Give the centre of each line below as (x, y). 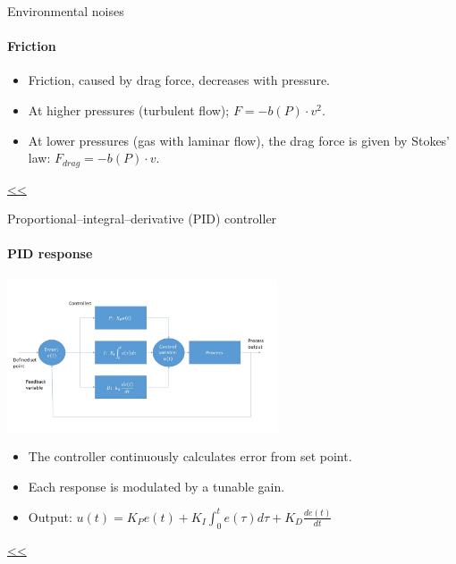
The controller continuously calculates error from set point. (190, 456)
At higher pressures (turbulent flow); (129, 109)
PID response (50, 253)
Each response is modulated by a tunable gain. (156, 486)
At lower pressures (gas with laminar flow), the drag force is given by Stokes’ (239, 140)
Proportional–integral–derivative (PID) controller (142, 219)
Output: (50, 516)
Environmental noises (66, 11)
